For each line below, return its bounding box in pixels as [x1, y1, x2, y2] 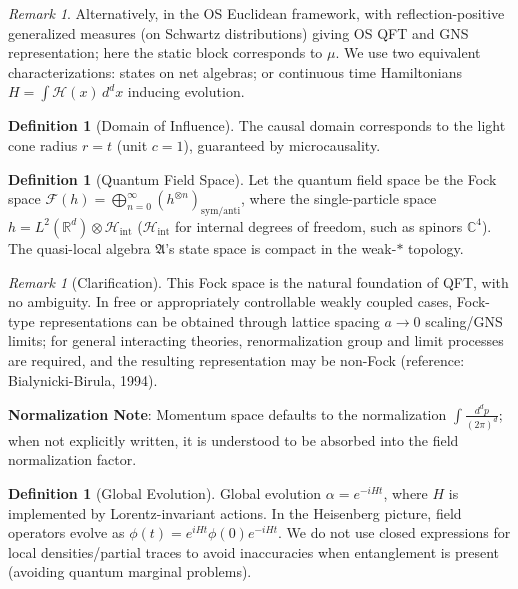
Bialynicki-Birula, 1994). [8, 369, 158, 390]
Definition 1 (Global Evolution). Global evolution [8, 483, 322, 504]
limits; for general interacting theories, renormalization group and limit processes [8, 330, 504, 351]
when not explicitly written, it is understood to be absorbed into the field [8, 429, 459, 450]
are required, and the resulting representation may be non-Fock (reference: [8, 349, 465, 370]
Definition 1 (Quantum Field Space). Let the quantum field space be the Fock [8, 168, 497, 189]
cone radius [8, 134, 78, 155]
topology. [408, 237, 464, 258]
